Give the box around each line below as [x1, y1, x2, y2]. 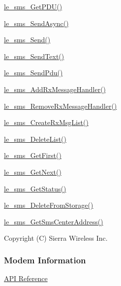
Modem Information [4, 254, 86, 266]
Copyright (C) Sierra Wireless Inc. [4, 233, 108, 243]
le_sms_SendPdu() [4, 67, 63, 78]
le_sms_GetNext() [4, 166, 61, 177]
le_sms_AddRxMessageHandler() [4, 84, 106, 94]
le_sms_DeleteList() [4, 133, 66, 144]
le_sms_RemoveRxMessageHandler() [4, 100, 117, 111]
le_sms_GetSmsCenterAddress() [4, 216, 103, 226]
